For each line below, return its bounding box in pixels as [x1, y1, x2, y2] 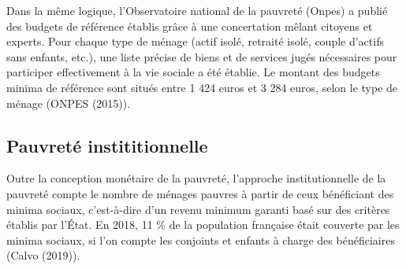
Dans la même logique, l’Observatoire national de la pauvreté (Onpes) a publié [6, 2, 388, 18]
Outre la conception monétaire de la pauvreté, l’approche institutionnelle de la [6, 170, 386, 186]
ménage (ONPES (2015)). [6, 94, 131, 111]
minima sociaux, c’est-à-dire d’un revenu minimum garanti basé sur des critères [6, 201, 390, 217]
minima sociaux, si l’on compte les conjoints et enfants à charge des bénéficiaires [6, 231, 395, 248]
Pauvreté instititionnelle [6, 133, 208, 157]
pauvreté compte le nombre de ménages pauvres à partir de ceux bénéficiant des [6, 185, 394, 201]
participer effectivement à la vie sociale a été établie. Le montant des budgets [6, 64, 380, 80]
